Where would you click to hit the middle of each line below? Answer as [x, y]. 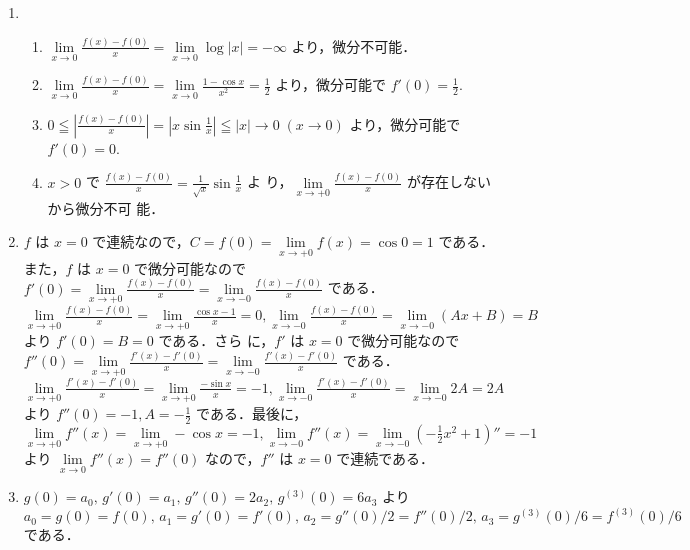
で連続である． [385, 458]
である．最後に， [252, 413]
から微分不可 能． [106, 207]
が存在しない [448, 181]
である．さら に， [216, 340]
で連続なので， [141, 241]
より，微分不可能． [354, 45]
